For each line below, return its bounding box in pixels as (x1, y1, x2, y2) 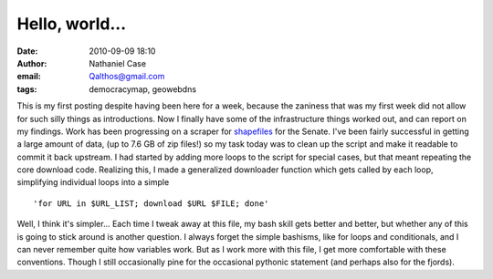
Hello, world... (16, 14, 127, 34)
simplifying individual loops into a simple (16, 177, 170, 188)
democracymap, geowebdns (89, 83, 196, 95)
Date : (16, 46, 38, 57)
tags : (16, 83, 37, 95)
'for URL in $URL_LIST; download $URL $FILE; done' (33, 198, 269, 209)
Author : (16, 57, 47, 68)
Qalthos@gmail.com (89, 71, 165, 82)
